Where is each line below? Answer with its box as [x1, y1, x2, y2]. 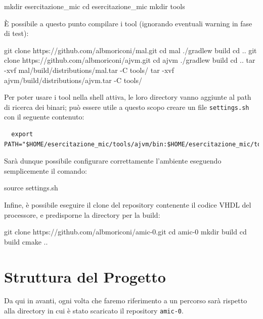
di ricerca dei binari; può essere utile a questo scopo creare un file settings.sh [4, 101, 249, 112]
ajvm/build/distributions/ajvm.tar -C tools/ [4, 74, 142, 85]
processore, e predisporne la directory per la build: [4, 209, 160, 220]
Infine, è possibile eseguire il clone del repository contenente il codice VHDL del [4, 199, 251, 210]
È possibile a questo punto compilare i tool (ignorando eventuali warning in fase [4, 18, 252, 28]
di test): [4, 28, 29, 38]
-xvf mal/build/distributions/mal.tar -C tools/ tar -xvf [4, 64, 174, 75]
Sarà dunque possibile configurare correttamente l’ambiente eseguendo [4, 155, 222, 166]
